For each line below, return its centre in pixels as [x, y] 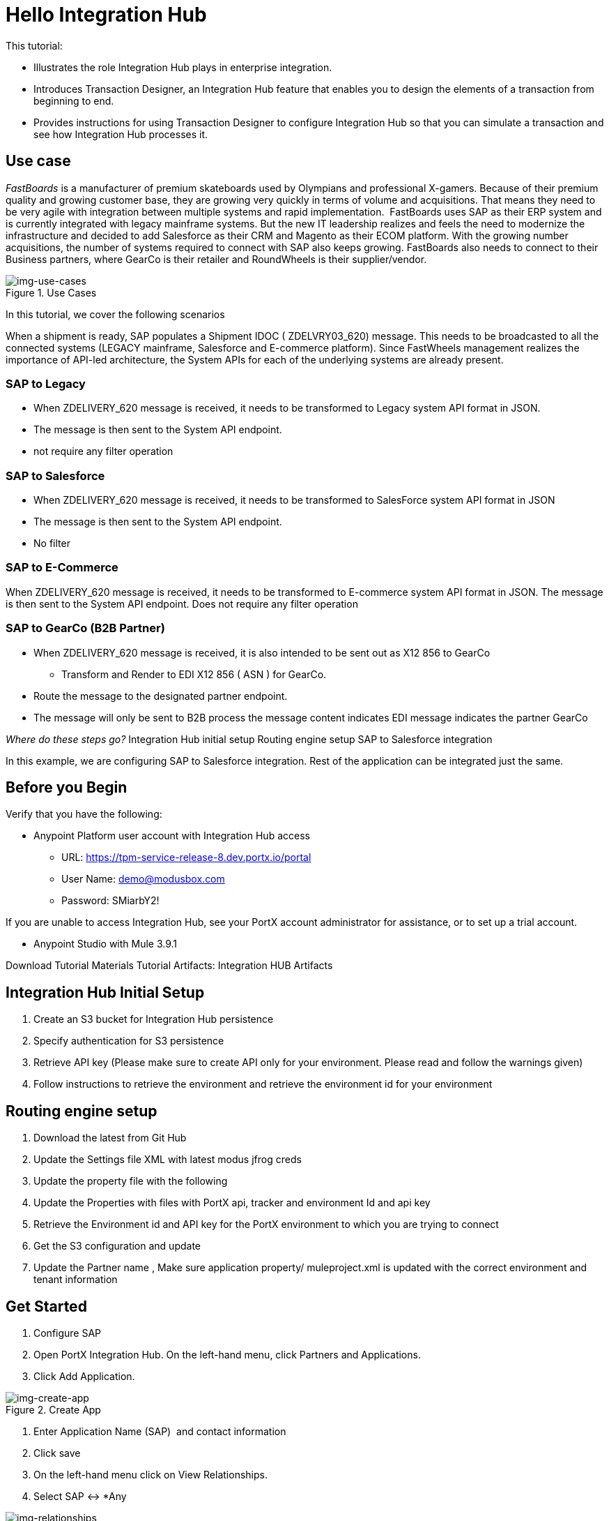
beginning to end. [74, 100]
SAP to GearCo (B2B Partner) [85, 628]
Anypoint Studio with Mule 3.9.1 [106, 944]
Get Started [46, 1306]
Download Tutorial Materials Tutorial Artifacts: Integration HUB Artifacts [169, 966]
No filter [52, 544]
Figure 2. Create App [53, 1409]
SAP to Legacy [46, 383]
